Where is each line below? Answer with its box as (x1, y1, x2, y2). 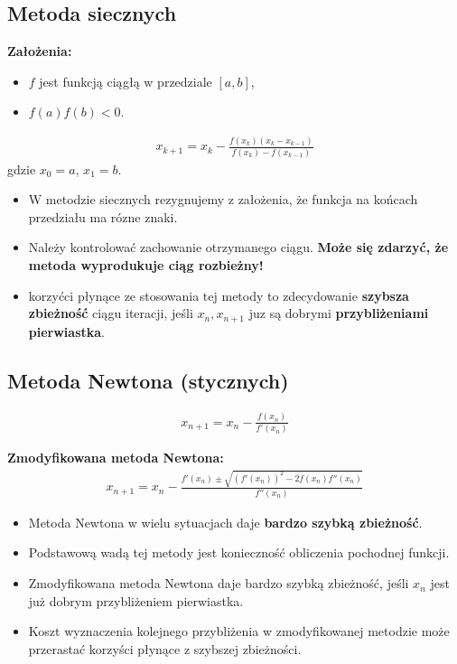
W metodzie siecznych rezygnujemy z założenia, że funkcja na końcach (28, 190, 418, 209)
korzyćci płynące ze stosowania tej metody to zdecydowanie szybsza (28, 285, 409, 304)
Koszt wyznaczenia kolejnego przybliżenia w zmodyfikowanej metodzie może (28, 622, 450, 641)
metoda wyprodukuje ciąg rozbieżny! (28, 256, 264, 275)
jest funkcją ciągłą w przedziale (39, 71, 212, 90)
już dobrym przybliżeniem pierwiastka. (28, 591, 244, 610)
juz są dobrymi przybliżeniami (248, 304, 429, 323)
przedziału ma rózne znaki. (28, 207, 178, 226)
